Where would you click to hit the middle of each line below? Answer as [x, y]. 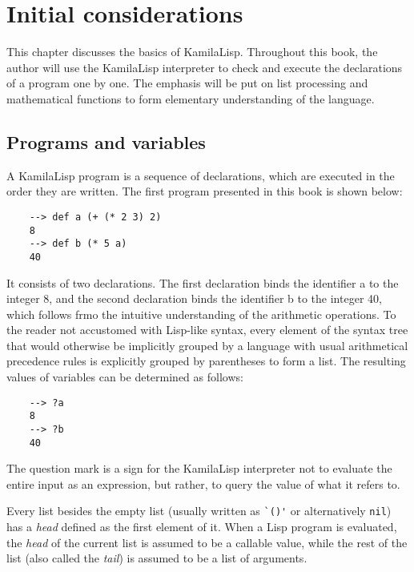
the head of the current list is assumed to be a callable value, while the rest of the [207, 542]
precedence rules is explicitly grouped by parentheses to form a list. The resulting [206, 361]
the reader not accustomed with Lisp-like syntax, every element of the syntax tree [207, 330]
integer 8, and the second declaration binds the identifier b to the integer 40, [194, 298]
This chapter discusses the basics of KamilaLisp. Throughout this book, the [192, 52]
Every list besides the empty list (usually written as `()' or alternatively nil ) [199, 511]
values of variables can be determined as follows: [125, 377]
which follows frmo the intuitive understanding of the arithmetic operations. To [201, 314]
